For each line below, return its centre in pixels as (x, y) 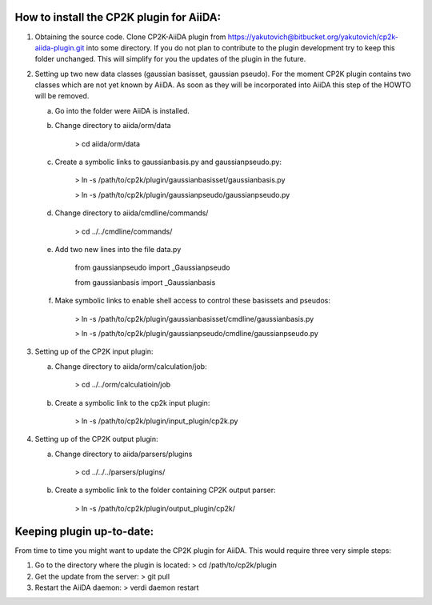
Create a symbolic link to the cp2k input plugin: (132, 403)
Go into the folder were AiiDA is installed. (122, 110)
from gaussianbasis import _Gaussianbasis (145, 282)
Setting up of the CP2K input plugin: (94, 351)
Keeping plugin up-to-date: (84, 531)
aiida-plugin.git (60, 47)
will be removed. (62, 96)
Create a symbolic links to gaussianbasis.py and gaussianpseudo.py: (168, 162)
